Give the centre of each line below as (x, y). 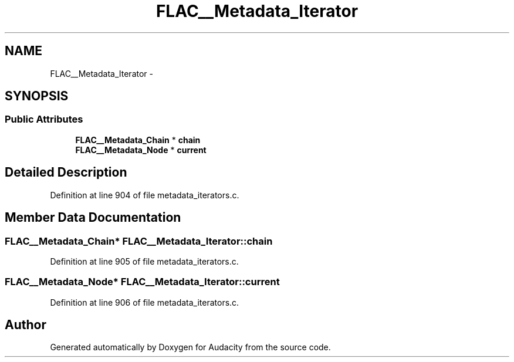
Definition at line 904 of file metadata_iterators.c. (145, 195)
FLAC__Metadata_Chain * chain (138, 140)
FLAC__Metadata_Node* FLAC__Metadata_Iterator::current (142, 282)
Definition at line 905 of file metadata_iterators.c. (144, 261)
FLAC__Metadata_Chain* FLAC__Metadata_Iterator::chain (139, 241)
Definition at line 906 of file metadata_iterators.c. (145, 302)
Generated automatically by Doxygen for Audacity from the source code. (190, 347)
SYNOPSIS (37, 96)
